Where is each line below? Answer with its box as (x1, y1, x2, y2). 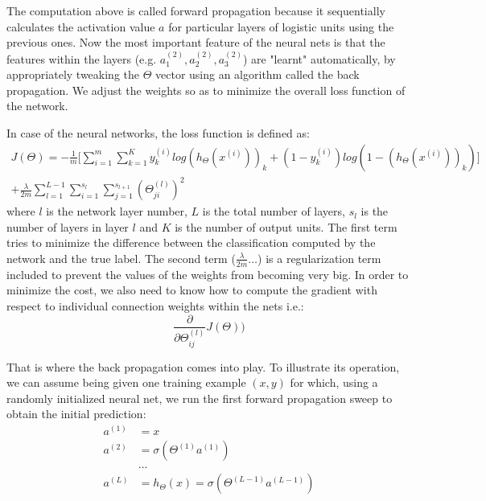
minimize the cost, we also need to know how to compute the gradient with (6, 281, 377, 298)
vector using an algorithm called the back (155, 66, 360, 83)
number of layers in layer (6, 218, 129, 235)
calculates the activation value (6, 18, 155, 35)
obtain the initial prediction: (6, 405, 146, 422)
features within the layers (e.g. (6, 50, 157, 67)
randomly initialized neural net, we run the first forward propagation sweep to (6, 389, 393, 406)
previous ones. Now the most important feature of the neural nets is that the (6, 34, 385, 51)
